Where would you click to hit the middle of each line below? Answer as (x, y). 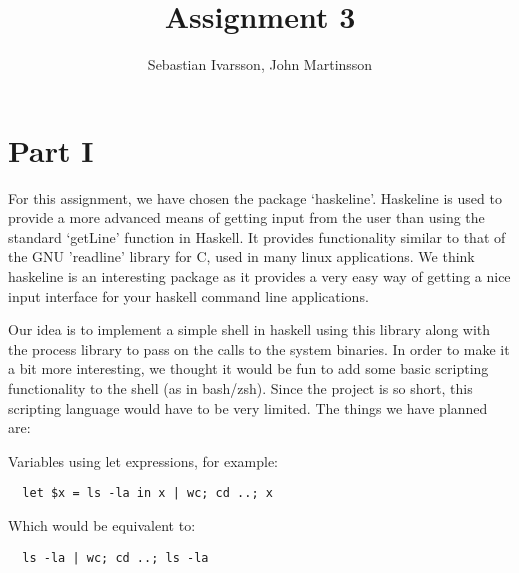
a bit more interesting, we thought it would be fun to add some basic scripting (248, 368)
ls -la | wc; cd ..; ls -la (115, 557)
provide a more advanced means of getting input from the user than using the (246, 217)
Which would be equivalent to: (102, 525)
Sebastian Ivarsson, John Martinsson (260, 64)
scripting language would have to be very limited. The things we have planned (248, 407)
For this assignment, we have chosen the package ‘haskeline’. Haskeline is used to (255, 197)
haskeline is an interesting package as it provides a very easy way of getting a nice (259, 276)
